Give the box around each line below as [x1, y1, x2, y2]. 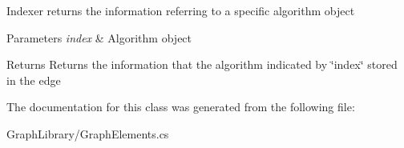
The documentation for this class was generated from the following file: [6, 98, 355, 115]
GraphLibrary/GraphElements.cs [6, 125, 169, 142]
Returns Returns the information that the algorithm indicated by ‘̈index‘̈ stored [6, 56, 398, 73]
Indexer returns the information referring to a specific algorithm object [6, 2, 355, 18]
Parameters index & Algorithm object [6, 29, 192, 46]
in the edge [6, 71, 61, 88]
